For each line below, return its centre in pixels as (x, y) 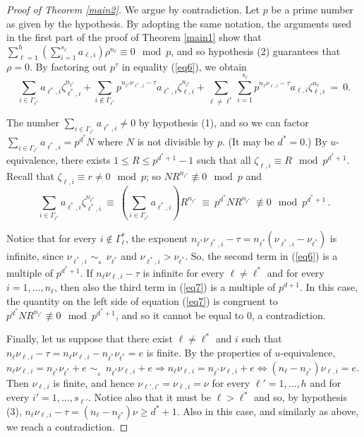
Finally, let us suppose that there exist (90, 339)
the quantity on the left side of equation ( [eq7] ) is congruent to (142, 300)
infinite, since (35, 256)
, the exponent (157, 238)
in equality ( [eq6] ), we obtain (184, 66)
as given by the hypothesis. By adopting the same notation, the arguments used (179, 23)
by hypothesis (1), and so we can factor (224, 122)
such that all (224, 160)
